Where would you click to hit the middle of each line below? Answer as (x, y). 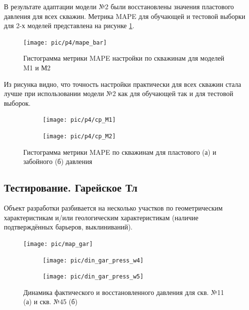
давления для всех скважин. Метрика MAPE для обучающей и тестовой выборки (125, 16)
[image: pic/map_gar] (58, 244)
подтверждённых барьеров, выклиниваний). (68, 227)
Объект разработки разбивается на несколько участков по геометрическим (113, 208)
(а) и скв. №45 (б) (50, 302)
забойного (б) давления (58, 161)
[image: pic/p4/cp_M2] (79, 137)
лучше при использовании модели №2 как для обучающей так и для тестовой (119, 93)
